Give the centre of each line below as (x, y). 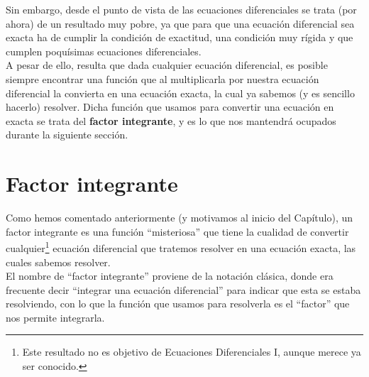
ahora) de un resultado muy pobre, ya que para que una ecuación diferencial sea (180, 23)
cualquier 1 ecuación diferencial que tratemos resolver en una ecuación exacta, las (181, 247)
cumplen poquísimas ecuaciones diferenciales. (104, 51)
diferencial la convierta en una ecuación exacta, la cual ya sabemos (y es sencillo (180, 93)
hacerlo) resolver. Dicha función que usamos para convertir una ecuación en (170, 107)
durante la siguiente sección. (67, 135)
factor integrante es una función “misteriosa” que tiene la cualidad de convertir (177, 231)
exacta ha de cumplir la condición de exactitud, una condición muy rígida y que (180, 37)
